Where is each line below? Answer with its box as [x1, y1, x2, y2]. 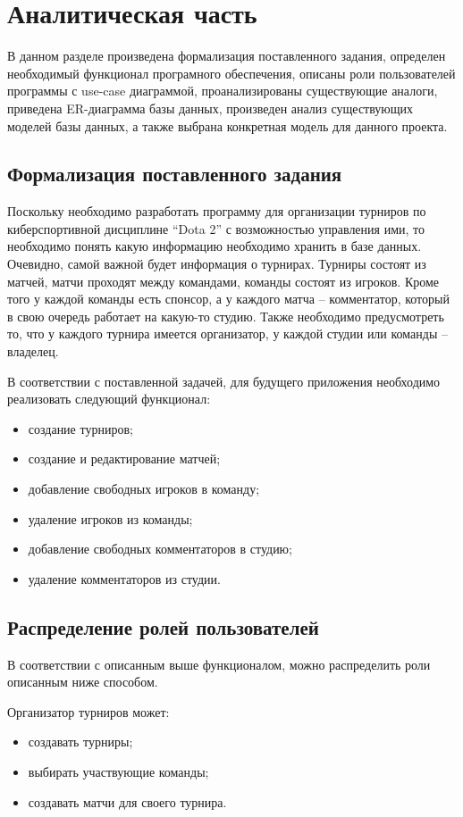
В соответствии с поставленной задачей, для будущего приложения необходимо [7, 371, 441, 390]
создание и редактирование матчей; [28, 449, 221, 468]
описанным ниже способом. [7, 672, 158, 691]
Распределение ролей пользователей [7, 613, 319, 640]
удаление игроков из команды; [28, 509, 193, 528]
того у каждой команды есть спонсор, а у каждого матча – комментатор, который [7, 289, 450, 308]
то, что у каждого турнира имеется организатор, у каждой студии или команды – [7, 324, 448, 343]
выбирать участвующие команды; [28, 762, 209, 780]
